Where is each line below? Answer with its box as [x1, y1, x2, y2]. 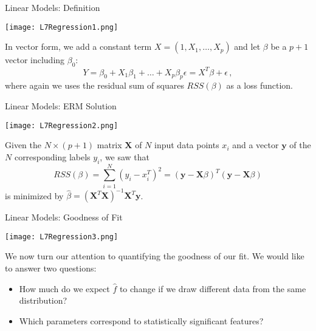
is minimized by [5, 189, 64, 202]
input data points [154, 138, 219, 151]
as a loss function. [226, 79, 293, 92]
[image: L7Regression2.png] [5, 121, 118, 130]
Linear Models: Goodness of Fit [5, 211, 123, 224]
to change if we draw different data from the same [119, 282, 306, 295]
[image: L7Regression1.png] [5, 22, 118, 32]
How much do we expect [19, 282, 110, 295]
